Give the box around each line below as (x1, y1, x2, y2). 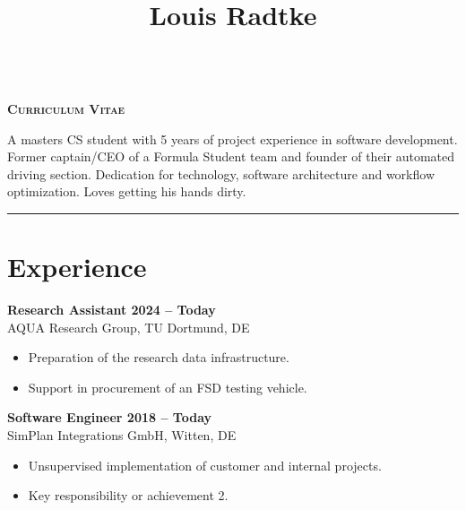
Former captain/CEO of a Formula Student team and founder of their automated (7, 147, 454, 166)
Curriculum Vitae (7, 99, 125, 117)
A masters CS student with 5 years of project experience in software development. (7, 129, 458, 148)
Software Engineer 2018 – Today (7, 408, 212, 427)
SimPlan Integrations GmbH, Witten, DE (7, 426, 237, 445)
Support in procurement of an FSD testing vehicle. (28, 377, 307, 396)
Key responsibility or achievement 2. (28, 486, 229, 505)
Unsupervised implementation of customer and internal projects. (28, 455, 382, 474)
